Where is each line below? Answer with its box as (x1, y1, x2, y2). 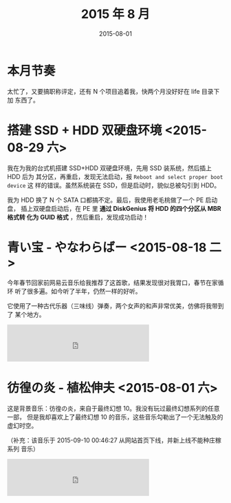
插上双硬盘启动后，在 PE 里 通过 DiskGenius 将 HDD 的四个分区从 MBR (20, 204, 221, 212)
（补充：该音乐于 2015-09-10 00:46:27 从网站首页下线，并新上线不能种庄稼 (7, 435, 222, 444)
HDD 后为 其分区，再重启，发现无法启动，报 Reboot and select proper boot (7, 172, 223, 181)
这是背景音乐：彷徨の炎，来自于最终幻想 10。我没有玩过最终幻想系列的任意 (7, 404, 220, 412)
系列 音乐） (7, 444, 39, 453)
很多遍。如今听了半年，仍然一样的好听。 (26, 287, 142, 295)
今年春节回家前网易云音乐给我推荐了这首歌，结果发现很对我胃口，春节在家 (7, 278, 218, 287)
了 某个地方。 (7, 310, 45, 318)
